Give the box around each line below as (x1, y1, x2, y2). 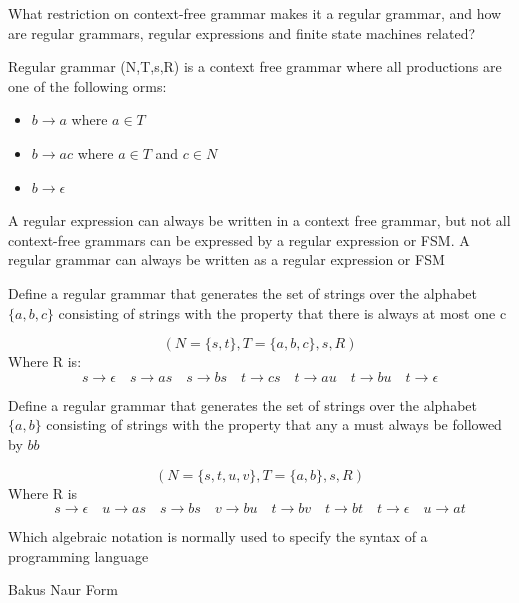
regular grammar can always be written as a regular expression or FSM (8, 249, 445, 270)
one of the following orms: (8, 75, 167, 96)
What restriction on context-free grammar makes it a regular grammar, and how (8, 3, 502, 23)
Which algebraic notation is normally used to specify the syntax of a (8, 526, 428, 547)
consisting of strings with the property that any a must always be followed (46, 414, 502, 435)
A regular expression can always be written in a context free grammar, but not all (8, 210, 511, 231)
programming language (8, 545, 149, 566)
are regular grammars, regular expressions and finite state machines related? (8, 22, 476, 43)
